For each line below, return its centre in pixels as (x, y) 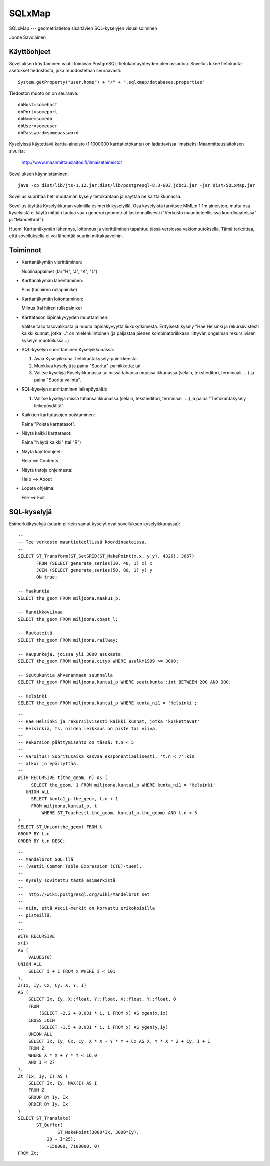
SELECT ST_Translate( (44, 1118)
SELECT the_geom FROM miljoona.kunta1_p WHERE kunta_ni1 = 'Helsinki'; (108, 703)
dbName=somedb (35, 119)
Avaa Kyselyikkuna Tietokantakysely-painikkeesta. (86, 359)
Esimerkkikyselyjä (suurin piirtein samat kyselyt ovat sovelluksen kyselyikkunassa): (95, 524)
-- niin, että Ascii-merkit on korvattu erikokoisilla (87, 908)
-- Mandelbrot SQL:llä (46, 859)
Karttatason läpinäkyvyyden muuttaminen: (65, 317)
